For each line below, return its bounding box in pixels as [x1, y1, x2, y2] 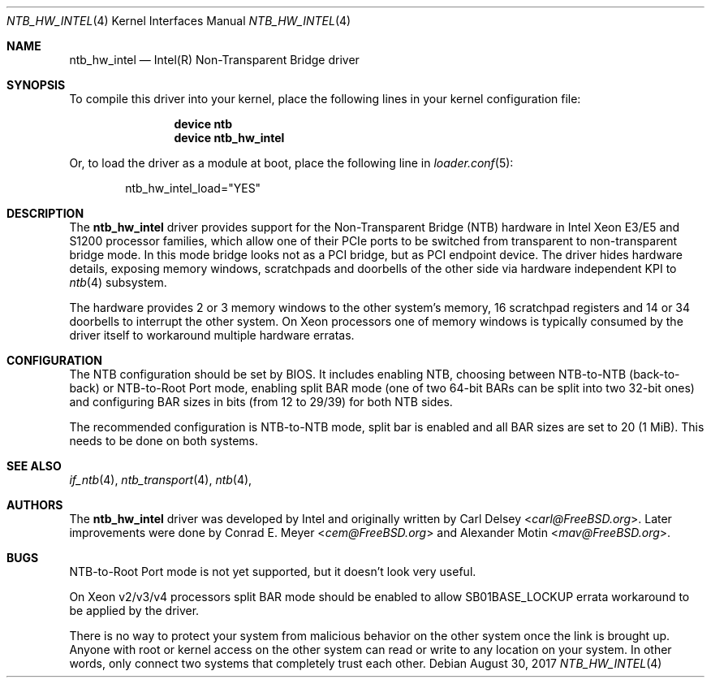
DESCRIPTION [6, 206, 84, 220]
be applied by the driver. [69, 604, 200, 617]
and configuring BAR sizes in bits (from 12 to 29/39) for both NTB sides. [69, 395, 453, 409]
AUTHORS [6, 498, 63, 512]
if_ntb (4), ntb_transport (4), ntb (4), [69, 473, 252, 487]
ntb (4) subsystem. [69, 275, 167, 289]
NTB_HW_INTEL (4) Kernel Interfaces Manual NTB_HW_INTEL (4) [6, 14, 351, 28]
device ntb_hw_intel [174, 131, 285, 145]
